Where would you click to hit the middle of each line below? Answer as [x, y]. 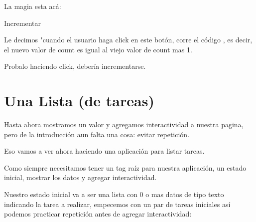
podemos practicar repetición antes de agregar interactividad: [98, 214]
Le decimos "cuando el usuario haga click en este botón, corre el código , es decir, [128, 40]
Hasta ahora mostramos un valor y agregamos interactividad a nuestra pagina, [124, 124]
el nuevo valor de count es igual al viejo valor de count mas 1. [98, 49]
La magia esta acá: [33, 6]
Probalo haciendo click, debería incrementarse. [75, 66]
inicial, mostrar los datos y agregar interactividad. [80, 177]
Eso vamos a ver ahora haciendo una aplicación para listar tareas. [104, 151]
